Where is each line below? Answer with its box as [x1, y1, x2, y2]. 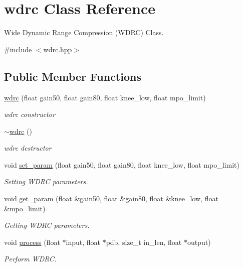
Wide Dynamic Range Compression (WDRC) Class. [4, 27, 164, 38]
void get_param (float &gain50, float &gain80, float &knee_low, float [4, 193, 218, 204]
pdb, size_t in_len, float [106, 236, 182, 247]
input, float [66, 236, 100, 247]
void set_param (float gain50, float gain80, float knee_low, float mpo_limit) [4, 159, 239, 170]
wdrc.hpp [43, 44, 72, 54]
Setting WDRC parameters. [4, 176, 88, 187]
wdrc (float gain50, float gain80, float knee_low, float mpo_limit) [4, 92, 206, 102]
